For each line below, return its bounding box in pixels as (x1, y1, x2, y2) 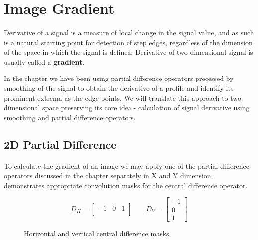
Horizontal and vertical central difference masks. (24, 228, 171, 238)
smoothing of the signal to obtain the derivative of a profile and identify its (4, 82, 234, 93)
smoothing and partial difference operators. (4, 112, 136, 122)
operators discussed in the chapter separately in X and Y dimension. (4, 170, 213, 181)
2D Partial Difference (4, 136, 117, 152)
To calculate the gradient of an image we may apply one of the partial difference (4, 160, 250, 171)
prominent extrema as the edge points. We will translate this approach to (4, 92, 228, 103)
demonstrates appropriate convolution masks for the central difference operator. (4, 180, 248, 190)
